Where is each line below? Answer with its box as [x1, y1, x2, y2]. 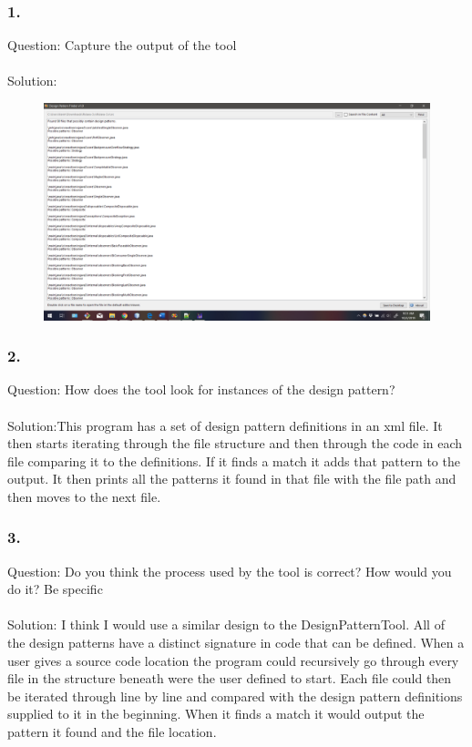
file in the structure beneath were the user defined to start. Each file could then [7, 669, 452, 688]
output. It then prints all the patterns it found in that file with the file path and [7, 469, 457, 488]
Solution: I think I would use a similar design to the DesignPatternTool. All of [7, 615, 445, 634]
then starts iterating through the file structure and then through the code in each [7, 434, 463, 453]
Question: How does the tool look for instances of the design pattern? [7, 380, 395, 399]
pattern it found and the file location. [7, 722, 217, 742]
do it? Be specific [7, 579, 103, 599]
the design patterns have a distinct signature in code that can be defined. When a [7, 633, 465, 652]
